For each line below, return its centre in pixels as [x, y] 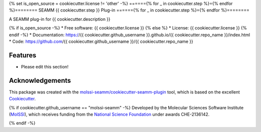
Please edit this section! [45, 66]
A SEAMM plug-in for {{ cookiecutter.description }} [60, 19]
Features [22, 55]
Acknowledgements [40, 80]
